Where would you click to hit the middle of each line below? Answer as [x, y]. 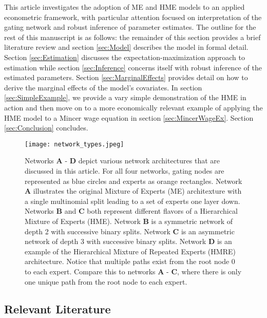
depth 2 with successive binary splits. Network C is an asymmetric [130, 231]
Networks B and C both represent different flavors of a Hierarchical [131, 211]
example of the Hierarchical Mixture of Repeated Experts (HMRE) [130, 251]
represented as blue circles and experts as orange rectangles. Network [133, 181]
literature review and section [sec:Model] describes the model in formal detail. [126, 47]
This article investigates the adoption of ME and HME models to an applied [125, 7]
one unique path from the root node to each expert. [106, 281]
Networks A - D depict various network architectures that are [122, 161]
